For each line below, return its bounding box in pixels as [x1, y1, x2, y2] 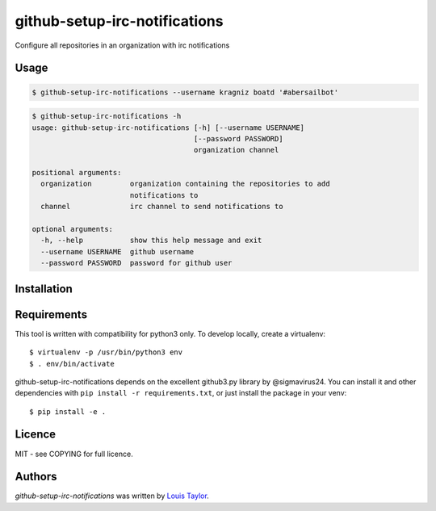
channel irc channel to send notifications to [40, 202, 283, 212]
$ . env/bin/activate [29, 359, 115, 368]
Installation [15, 282, 73, 295]
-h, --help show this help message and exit [40, 236, 262, 245]
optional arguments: [31, 224, 113, 234]
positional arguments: [31, 168, 122, 178]
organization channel [193, 145, 279, 155]
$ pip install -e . [29, 407, 107, 416]
